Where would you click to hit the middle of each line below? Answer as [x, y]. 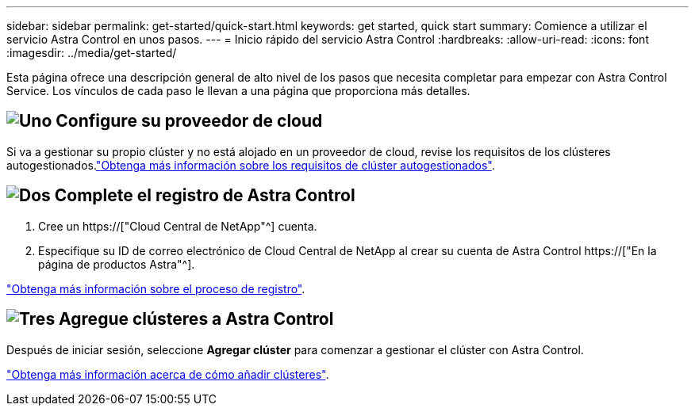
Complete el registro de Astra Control [205, 196]
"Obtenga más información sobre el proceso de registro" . [156, 288]
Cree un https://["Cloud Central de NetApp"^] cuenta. [178, 226]
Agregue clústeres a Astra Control [196, 319]
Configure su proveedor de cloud [189, 121]
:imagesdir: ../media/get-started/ [92, 53]
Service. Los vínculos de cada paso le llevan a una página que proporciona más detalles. [238, 91]
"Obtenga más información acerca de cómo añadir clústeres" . [168, 374]
